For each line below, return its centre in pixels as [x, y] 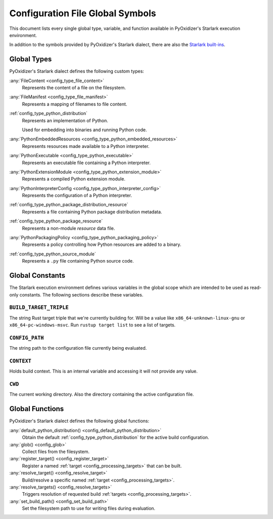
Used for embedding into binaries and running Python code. [84, 130]
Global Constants [37, 275]
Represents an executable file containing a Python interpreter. [86, 163]
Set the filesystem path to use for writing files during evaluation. [89, 508]
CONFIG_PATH [27, 338]
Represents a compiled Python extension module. [74, 179]
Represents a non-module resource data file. [69, 228]
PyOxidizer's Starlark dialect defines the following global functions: [79, 421]
